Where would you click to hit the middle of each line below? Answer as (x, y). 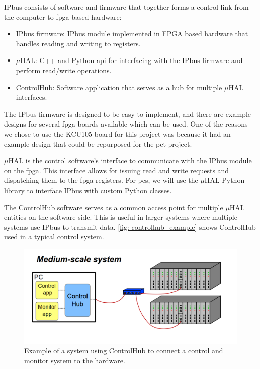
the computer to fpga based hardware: (63, 16)
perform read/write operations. (64, 70)
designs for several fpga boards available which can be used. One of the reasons (126, 124)
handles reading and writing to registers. (78, 43)
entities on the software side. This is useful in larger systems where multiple (121, 217)
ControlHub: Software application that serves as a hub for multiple (119, 87)
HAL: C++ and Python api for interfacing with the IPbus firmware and (132, 60)
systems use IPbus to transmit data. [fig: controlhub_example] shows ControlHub (130, 227)
